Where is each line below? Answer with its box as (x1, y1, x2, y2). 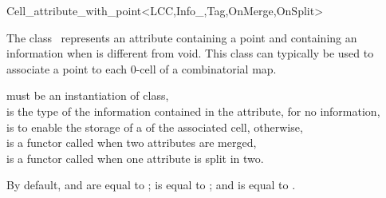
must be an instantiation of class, (6, 87, 169, 104)
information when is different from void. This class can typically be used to (6, 45, 374, 61)
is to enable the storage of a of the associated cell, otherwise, (6, 118, 303, 135)
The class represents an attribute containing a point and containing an (6, 29, 357, 46)
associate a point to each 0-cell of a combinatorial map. (6, 60, 277, 77)
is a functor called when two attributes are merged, (6, 134, 257, 151)
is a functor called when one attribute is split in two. (6, 149, 264, 166)
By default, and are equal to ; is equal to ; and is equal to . (6, 176, 296, 193)
